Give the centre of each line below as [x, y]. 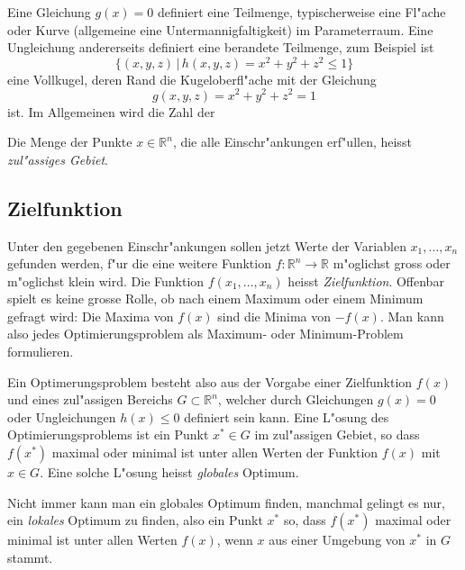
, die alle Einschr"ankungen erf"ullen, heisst [292, 142]
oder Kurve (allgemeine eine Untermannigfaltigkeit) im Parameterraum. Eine [220, 29]
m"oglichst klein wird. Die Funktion [106, 280]
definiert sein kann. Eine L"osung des [287, 416]
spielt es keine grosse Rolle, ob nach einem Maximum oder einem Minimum [215, 299]
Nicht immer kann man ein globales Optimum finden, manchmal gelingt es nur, [226, 502]
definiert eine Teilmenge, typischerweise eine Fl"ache [302, 12]
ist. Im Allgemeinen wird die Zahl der [111, 111]
